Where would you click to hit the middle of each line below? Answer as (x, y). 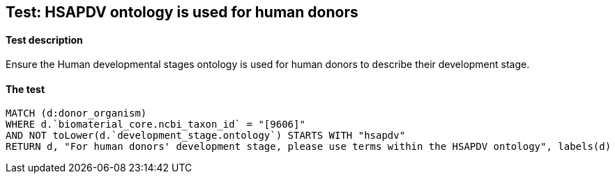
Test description (44, 40)
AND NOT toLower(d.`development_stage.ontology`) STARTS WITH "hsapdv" (206, 136)
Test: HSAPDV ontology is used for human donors (182, 12)
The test (25, 89)
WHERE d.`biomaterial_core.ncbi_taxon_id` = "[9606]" (155, 125)
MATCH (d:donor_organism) (76, 113)
